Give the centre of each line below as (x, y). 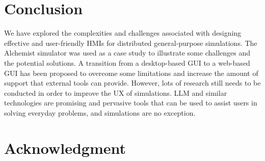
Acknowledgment (65, 147)
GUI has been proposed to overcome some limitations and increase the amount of (131, 73)
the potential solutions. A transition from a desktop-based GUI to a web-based (127, 62)
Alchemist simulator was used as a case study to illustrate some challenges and (127, 53)
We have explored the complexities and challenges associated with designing (123, 33)
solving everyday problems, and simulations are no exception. (100, 112)
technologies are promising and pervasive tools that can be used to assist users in (131, 103)
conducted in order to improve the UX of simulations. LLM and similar (116, 92)
